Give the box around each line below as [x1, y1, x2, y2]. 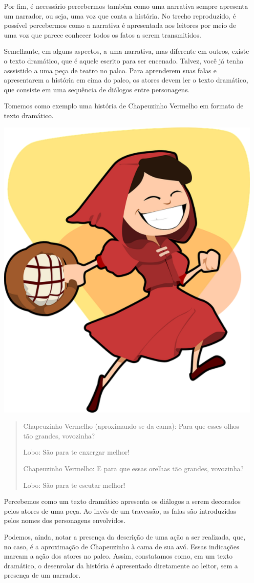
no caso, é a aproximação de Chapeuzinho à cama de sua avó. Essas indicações [4, 541, 239, 551]
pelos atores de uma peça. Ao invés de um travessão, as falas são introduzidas [4, 505, 236, 516]
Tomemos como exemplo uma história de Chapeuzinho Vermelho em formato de [4, 101, 244, 111]
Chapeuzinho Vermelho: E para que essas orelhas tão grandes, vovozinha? [23, 463, 244, 473]
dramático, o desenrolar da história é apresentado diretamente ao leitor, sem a [4, 560, 238, 570]
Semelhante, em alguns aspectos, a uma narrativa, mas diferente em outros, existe [4, 46, 249, 56]
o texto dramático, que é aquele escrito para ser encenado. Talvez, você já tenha [4, 55, 244, 65]
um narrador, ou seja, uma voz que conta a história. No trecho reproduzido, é [4, 10, 236, 21]
